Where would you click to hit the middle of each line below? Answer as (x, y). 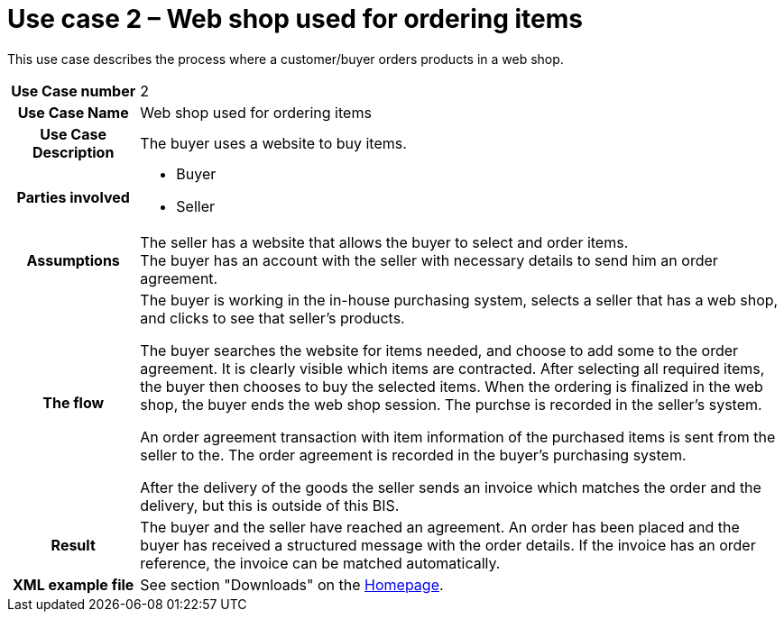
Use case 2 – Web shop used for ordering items (295, 19)
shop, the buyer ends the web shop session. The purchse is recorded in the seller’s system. (451, 404)
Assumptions (73, 260)
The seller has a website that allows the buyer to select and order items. (384, 242)
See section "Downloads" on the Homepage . (292, 584)
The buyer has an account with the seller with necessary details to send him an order (429, 260)
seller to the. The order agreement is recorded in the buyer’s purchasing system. (413, 455)
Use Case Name (73, 112)
